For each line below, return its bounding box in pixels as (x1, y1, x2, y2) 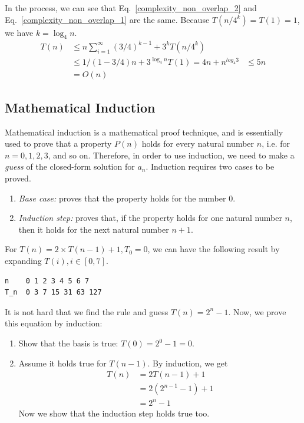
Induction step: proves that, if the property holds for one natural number (18, 211, 282, 224)
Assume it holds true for (18, 356, 107, 369)
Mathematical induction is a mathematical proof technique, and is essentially (5, 125, 283, 138)
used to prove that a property (5, 137, 112, 150)
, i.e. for (262, 137, 290, 150)
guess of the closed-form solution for (5, 160, 135, 173)
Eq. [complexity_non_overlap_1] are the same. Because (5, 13, 210, 25)
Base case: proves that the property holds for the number (18, 191, 226, 204)
